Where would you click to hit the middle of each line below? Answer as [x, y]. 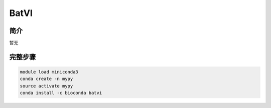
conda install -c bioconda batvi [61, 93]
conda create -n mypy [46, 79]
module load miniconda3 [49, 72]
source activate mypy [46, 86]
